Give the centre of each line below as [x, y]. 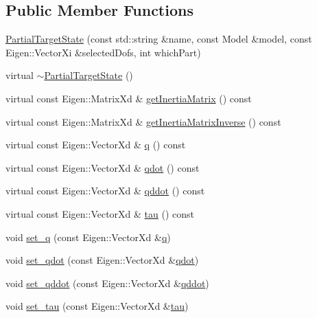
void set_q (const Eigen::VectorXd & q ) [88, 237]
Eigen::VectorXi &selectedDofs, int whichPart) [103, 52]
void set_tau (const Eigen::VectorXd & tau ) [97, 306]
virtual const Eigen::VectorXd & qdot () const [103, 167]
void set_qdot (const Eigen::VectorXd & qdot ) [102, 260]
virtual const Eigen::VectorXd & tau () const [100, 213]
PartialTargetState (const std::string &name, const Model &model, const [159, 39]
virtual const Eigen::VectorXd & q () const [96, 145]
